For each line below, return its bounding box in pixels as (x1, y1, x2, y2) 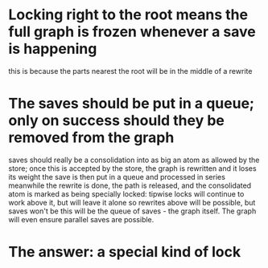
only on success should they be (8, 112, 225, 130)
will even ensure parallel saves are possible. (8, 214, 155, 224)
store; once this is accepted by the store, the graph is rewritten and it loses (8, 163, 257, 173)
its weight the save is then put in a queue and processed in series (8, 172, 225, 181)
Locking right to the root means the (8, 6, 248, 24)
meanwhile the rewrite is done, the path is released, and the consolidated (8, 181, 252, 190)
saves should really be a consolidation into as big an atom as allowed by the (8, 155, 260, 164)
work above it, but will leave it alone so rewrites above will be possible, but (8, 197, 256, 207)
